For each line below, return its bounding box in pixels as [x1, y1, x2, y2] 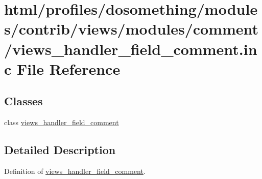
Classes [4, 93, 43, 109]
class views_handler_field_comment [4, 117, 119, 128]
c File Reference [4, 58, 121, 79]
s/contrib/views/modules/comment [4, 18, 259, 39]
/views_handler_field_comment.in [4, 38, 257, 59]
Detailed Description [4, 142, 116, 158]
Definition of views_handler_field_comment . [4, 165, 146, 176]
